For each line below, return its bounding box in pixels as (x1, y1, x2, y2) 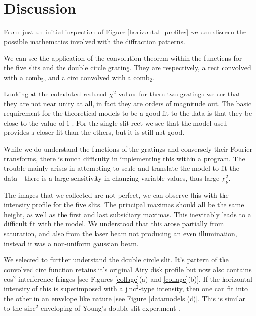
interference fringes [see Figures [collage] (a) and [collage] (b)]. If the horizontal (18, 274, 252, 284)
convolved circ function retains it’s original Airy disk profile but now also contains (4, 264, 252, 274)
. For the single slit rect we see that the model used (72, 117, 227, 127)
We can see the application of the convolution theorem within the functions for (4, 53, 242, 63)
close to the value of (4, 117, 64, 127)
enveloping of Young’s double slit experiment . (40, 303, 180, 313)
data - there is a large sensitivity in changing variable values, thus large (4, 172, 220, 183)
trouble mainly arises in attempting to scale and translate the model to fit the (4, 163, 239, 173)
